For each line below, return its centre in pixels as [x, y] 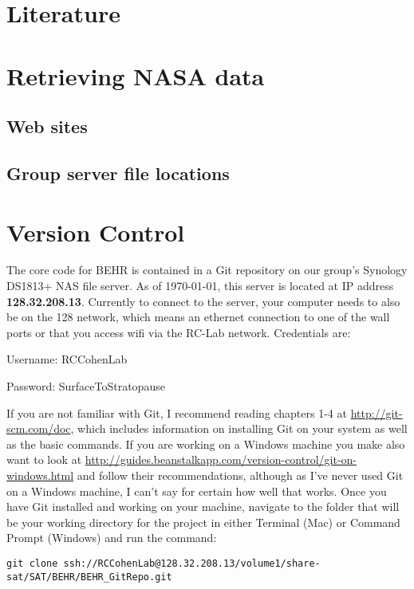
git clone [32, 563]
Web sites [47, 126]
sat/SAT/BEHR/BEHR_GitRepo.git [89, 577]
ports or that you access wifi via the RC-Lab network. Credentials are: [179, 332]
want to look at [44, 459]
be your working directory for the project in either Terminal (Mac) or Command [203, 522]
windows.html [40, 475]
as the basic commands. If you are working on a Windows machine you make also [206, 444]
